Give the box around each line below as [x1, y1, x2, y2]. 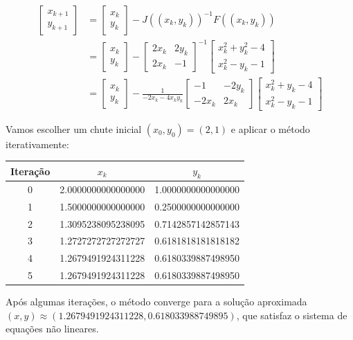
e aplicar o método [230, 121, 310, 136]
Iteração [10, 163, 51, 178]
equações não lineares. [6, 321, 99, 336]
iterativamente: [6, 136, 69, 151]
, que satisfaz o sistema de [236, 307, 347, 322]
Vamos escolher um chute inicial [6, 121, 142, 136]
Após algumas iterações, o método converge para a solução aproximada [6, 294, 307, 309]
